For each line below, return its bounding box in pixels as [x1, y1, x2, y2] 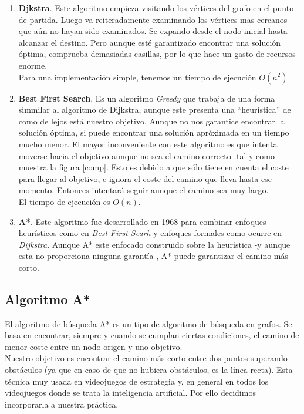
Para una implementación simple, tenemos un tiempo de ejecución [18, 70, 256, 83]
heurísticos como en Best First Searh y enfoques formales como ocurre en [18, 227, 282, 239]
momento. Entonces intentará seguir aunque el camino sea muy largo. [18, 184, 269, 196]
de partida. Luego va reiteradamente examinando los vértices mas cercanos [18, 13, 288, 25]
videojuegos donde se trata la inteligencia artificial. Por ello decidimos [5, 386, 256, 399]
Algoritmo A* [5, 290, 90, 308]
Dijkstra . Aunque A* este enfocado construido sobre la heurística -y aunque [18, 238, 291, 250]
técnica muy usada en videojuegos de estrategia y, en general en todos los [5, 375, 269, 387]
